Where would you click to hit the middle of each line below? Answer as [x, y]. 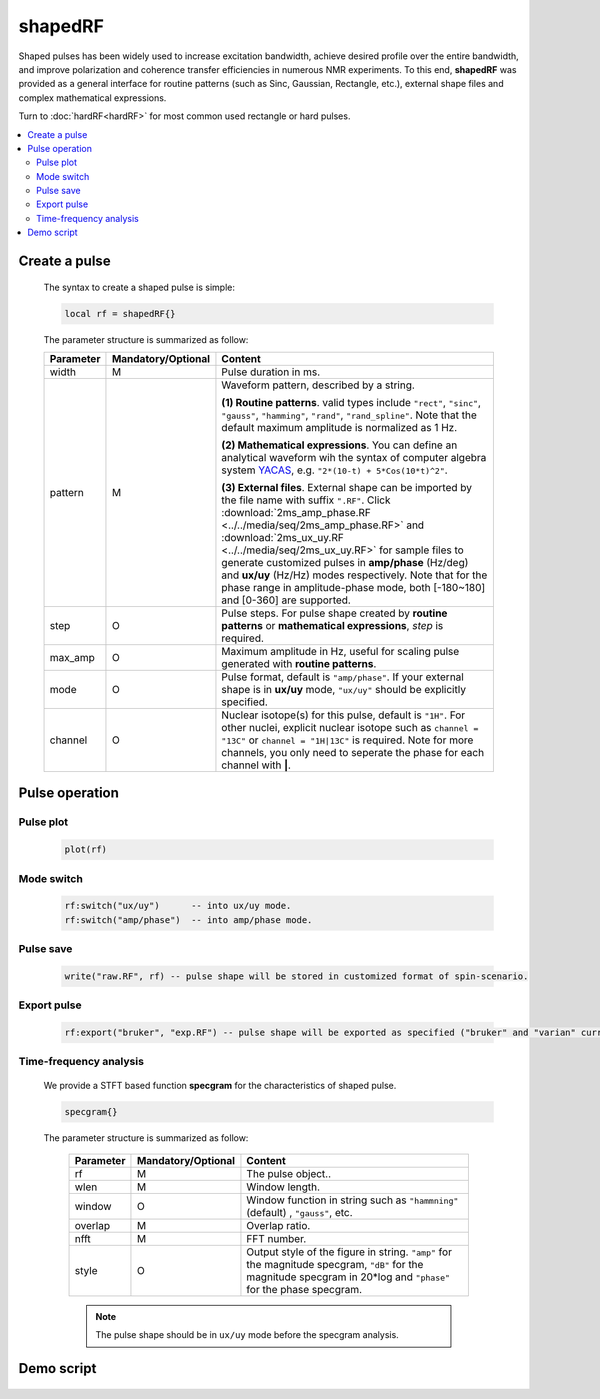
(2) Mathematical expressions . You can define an [339, 445]
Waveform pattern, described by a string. [318, 385]
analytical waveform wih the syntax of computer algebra [354, 457]
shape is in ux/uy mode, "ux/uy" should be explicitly [344, 689]
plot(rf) [86, 849]
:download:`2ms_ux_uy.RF [282, 537]
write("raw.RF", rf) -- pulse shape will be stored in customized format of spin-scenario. [296, 976]
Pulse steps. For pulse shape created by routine [334, 613]
